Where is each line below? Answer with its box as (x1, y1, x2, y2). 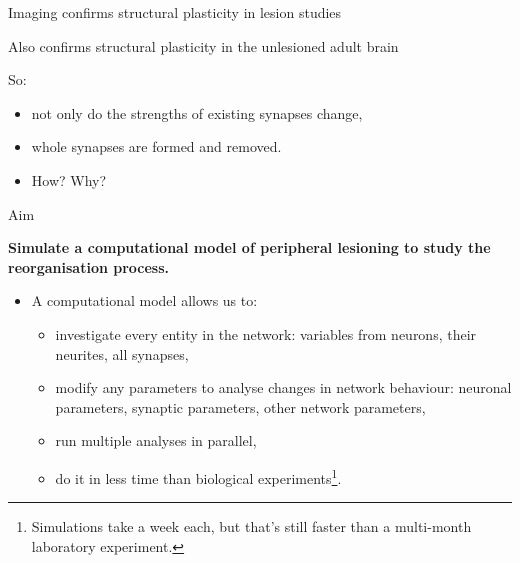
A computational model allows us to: (31, 290, 258, 311)
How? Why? (31, 169, 107, 190)
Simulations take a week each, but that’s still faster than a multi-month (31, 516, 472, 537)
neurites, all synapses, (55, 343, 189, 364)
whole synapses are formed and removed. (31, 136, 282, 157)
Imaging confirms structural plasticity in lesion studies (8, 2, 342, 22)
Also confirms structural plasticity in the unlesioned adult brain (8, 35, 399, 56)
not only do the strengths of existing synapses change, (31, 102, 363, 123)
